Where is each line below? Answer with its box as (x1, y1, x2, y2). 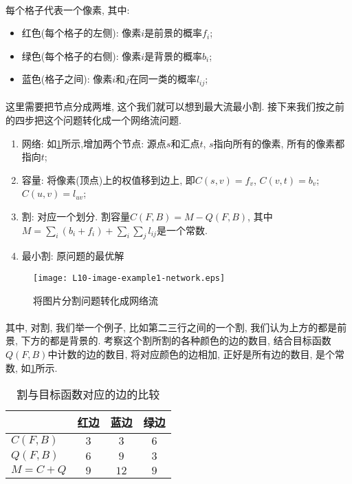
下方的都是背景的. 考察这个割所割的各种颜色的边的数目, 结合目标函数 (21, 333, 331, 348)
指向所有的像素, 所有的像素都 (213, 136, 345, 150)
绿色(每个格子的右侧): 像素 (21, 48, 142, 63)
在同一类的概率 (129, 72, 197, 86)
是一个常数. (156, 222, 208, 237)
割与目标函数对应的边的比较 (16, 386, 160, 403)
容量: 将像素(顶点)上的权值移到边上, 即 (21, 172, 195, 187)
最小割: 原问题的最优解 (21, 249, 124, 263)
